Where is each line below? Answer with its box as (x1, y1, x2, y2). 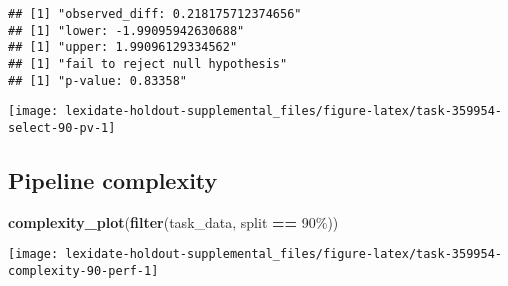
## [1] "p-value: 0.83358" (8, 73, 187, 88)
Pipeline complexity (8, 164, 218, 195)
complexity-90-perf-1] (8, 264, 159, 279)
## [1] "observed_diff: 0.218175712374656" (8, 7, 302, 21)
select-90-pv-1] (8, 120, 116, 135)
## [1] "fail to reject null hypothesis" (8, 56, 288, 71)
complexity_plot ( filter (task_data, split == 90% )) (8, 211, 339, 232)
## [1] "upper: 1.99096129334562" (8, 40, 238, 55)
